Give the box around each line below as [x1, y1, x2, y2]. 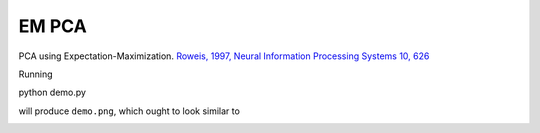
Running [18, 68, 54, 80]
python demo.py [18, 86, 87, 99]
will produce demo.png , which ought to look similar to [18, 105, 240, 117]
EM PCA [18, 15, 87, 37]
